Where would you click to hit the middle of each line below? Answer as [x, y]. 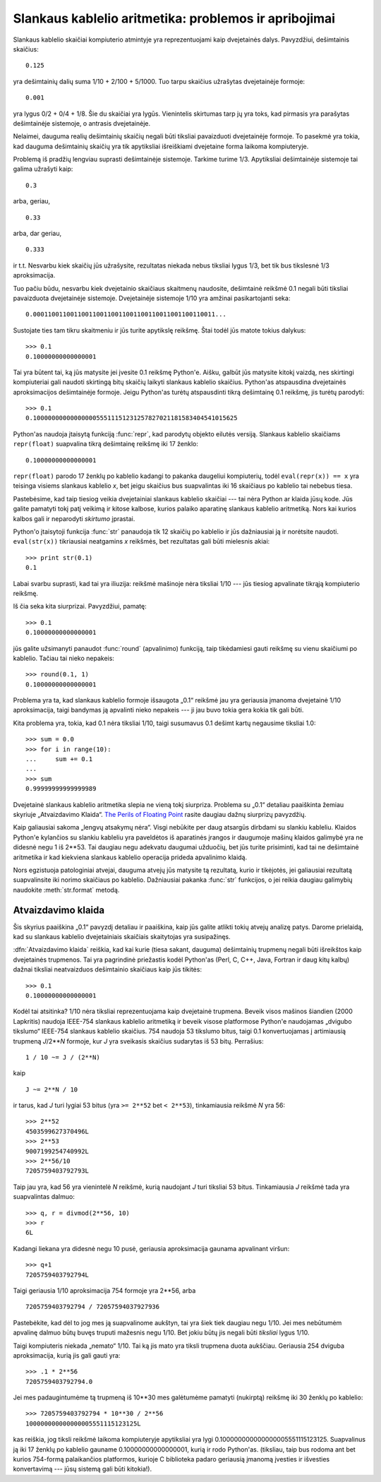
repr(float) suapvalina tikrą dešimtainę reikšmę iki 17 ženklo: [106, 444]
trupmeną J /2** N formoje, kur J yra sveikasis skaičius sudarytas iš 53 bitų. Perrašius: [138, 1041]
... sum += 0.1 [59, 759]
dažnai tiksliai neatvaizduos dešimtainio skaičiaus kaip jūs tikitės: [108, 969]
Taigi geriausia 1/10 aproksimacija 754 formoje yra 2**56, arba [104, 1290]
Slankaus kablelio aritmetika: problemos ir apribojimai [174, 18]
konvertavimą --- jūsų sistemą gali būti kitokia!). [83, 1469]
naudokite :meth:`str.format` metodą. [66, 890]
